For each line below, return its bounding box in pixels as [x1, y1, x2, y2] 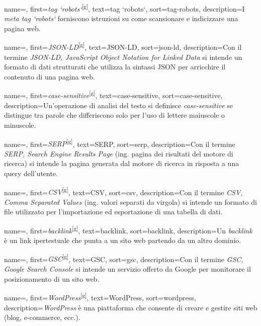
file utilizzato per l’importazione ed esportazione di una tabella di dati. [4, 206, 223, 217]
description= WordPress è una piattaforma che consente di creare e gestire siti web [4, 302, 257, 312]
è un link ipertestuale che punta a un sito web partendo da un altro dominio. [4, 235, 241, 246]
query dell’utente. [4, 168, 58, 178]
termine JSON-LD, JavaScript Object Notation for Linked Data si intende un [4, 51, 242, 62]
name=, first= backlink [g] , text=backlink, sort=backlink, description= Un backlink [4, 223, 252, 235]
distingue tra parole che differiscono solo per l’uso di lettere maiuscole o [4, 110, 225, 120]
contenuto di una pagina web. [4, 71, 95, 81]
